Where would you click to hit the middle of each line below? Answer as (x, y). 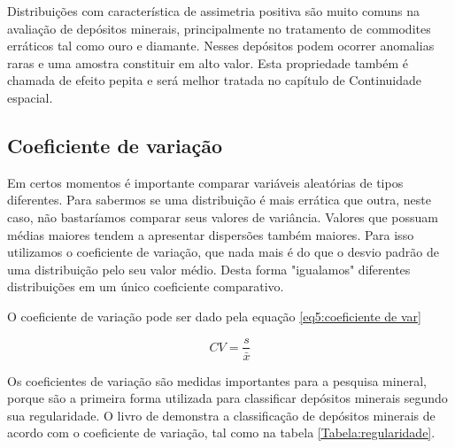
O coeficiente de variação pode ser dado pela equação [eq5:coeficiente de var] (214, 316)
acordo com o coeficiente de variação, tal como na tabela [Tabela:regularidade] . (221, 433)
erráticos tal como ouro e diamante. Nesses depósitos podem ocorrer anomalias (221, 46)
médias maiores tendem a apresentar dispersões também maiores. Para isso (211, 234)
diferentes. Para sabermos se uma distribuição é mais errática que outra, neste (219, 200)
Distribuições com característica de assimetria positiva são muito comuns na (214, 11)
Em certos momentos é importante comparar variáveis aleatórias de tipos (205, 182)
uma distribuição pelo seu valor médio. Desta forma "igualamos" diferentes (209, 269)
